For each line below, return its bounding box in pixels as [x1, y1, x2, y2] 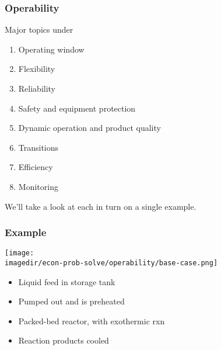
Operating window [18, 43, 85, 55]
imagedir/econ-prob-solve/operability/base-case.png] [5, 259, 218, 268]
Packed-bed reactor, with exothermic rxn [18, 314, 165, 327]
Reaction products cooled [18, 334, 109, 346]
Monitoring [18, 180, 58, 192]
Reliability [18, 82, 56, 94]
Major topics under [5, 23, 73, 36]
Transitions [18, 141, 59, 153]
